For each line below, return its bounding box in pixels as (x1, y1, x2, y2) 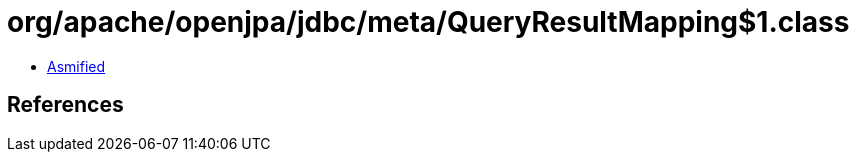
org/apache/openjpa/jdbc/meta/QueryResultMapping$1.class (7, 5, 850, 39)
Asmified (47, 57, 106, 75)
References (7, 92, 124, 118)
